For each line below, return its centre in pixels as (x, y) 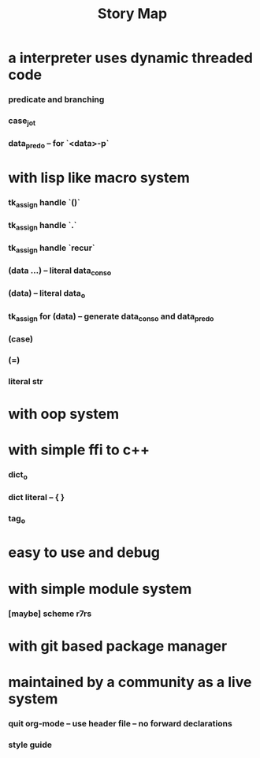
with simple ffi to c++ (79, 450)
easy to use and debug (84, 553)
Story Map (132, 14)
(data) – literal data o (46, 294)
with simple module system (100, 589)
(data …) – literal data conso (60, 271)
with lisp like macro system (99, 177)
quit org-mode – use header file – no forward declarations (120, 723)
